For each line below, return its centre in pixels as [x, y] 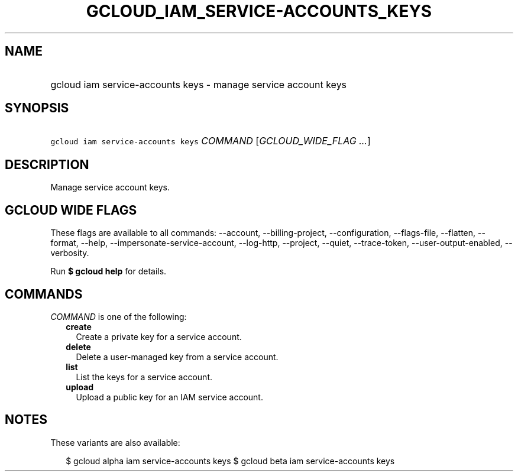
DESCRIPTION [47, 164]
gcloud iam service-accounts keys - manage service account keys [199, 84]
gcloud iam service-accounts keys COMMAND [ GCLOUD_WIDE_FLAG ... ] [211, 141]
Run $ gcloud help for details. [109, 271]
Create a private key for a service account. [159, 336]
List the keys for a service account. [144, 377]
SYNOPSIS [37, 108]
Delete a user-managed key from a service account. [177, 357]
